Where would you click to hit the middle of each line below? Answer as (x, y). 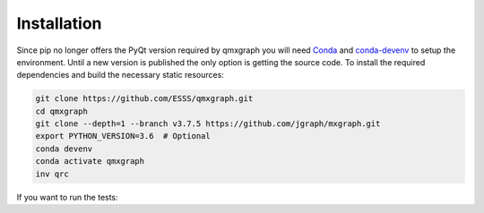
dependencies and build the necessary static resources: (120, 75)
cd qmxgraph (62, 111)
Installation (59, 23)
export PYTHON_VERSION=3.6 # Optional (123, 136)
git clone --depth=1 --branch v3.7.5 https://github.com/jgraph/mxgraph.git (208, 124)
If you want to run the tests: (67, 197)
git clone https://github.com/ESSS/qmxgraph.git (144, 99)
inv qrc (52, 174)
